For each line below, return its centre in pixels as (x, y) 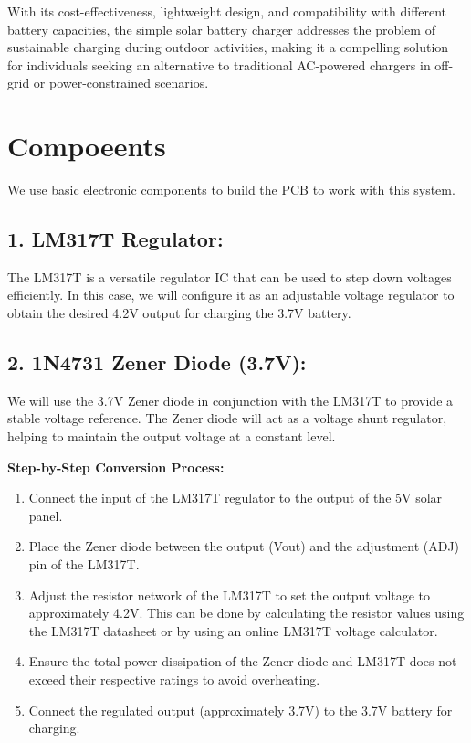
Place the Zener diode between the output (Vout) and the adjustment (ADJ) (244, 546)
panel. (46, 515)
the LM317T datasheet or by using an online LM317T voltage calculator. (233, 630)
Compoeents (87, 146)
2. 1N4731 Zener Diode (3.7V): (157, 362)
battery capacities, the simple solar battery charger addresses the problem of (221, 29)
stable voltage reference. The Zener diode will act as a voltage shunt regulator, (227, 418)
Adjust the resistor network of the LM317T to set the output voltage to (230, 594)
